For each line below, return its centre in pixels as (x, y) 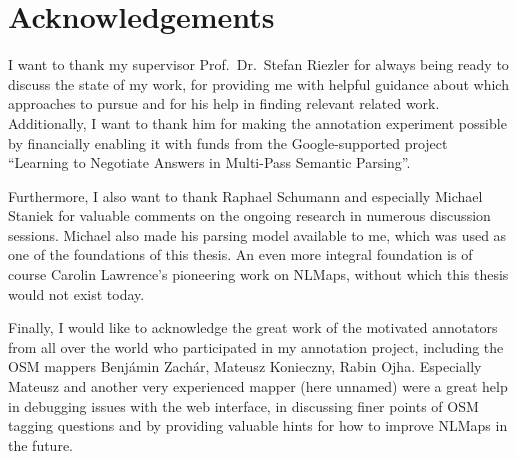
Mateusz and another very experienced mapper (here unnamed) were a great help (258, 386)
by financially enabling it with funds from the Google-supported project (228, 142)
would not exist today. (76, 293)
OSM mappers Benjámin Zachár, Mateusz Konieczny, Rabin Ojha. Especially (245, 366)
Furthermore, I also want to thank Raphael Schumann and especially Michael (245, 195)
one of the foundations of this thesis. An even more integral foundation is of (240, 254)
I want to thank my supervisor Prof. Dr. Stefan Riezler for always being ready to (258, 64)
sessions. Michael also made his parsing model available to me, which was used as (257, 234)
